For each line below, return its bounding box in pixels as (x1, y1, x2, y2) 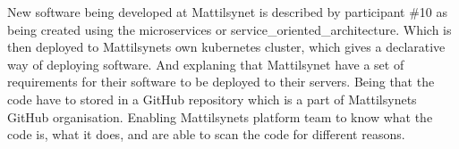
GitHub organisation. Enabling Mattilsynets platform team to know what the (7, 107, 433, 126)
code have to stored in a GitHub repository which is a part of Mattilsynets (7, 89, 417, 108)
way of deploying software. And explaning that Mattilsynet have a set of (7, 54, 404, 73)
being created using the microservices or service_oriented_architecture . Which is (7, 20, 452, 38)
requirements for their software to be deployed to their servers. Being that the (7, 72, 435, 91)
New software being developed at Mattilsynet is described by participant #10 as (7, 3, 448, 21)
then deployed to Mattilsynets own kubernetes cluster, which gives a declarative (7, 37, 446, 56)
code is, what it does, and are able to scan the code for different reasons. (7, 125, 405, 144)
